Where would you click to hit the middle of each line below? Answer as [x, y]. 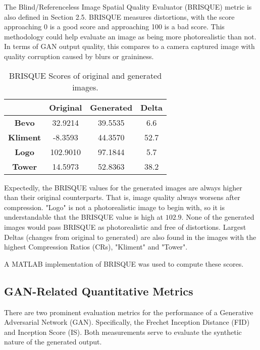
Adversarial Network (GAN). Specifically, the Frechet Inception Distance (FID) [127, 322]
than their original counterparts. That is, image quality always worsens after [122, 197]
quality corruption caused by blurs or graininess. [79, 56]
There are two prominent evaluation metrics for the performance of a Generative [129, 312]
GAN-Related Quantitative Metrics [99, 291]
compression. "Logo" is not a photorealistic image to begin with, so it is [115, 207]
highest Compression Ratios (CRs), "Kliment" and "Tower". [96, 247]
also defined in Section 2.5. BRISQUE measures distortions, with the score [119, 16]
